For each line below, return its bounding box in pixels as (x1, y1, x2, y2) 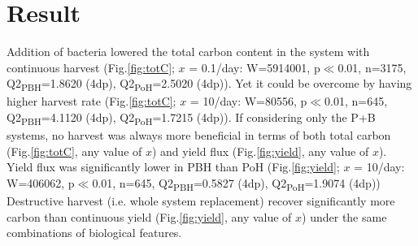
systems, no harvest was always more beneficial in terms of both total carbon (7, 127, 391, 144)
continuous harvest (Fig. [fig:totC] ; (7, 58, 175, 76)
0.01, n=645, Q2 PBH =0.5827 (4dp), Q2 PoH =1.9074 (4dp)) (92, 174, 381, 193)
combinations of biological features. (7, 224, 182, 241)
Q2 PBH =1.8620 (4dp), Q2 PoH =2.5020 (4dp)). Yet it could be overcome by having (7, 75, 412, 94)
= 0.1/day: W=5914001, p (189, 58, 320, 76)
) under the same (302, 208, 387, 225)
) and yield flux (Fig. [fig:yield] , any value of (151, 142, 369, 159)
